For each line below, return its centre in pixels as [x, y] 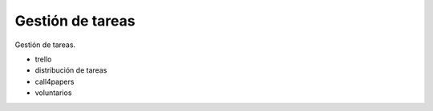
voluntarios [53, 93]
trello [43, 59]
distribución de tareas [71, 70]
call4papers [55, 81]
